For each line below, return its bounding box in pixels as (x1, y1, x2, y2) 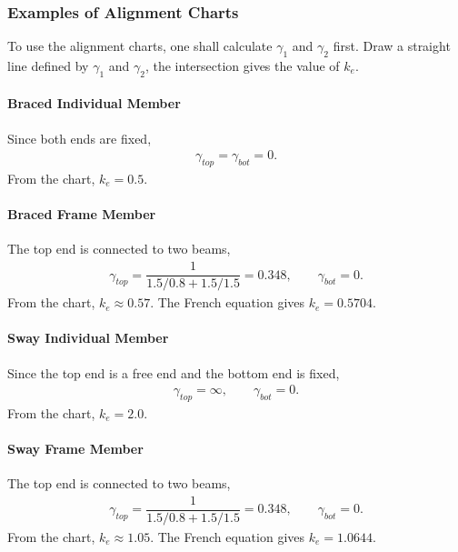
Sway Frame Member (7, 439, 144, 458)
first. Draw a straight (333, 36, 451, 55)
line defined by (7, 56, 89, 75)
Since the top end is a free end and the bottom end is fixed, (7, 363, 340, 382)
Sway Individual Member (7, 328, 169, 347)
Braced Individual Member (7, 94, 181, 113)
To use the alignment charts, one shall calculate (7, 36, 273, 55)
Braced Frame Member (7, 205, 156, 224)
